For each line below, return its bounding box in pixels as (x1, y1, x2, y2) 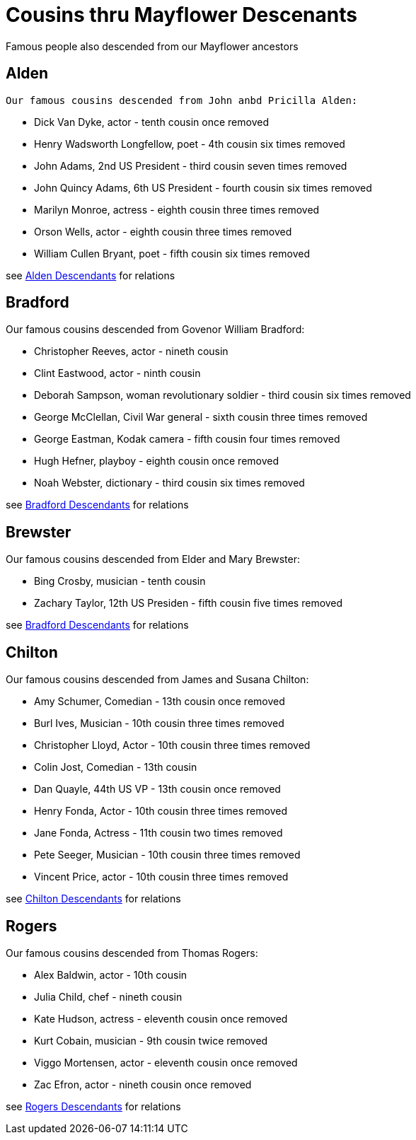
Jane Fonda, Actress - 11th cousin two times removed (34, 827, 283, 839)
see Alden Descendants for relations (6, 269, 175, 281)
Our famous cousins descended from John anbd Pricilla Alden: (6, 94, 358, 106)
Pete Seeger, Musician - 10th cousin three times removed (34, 849, 301, 861)
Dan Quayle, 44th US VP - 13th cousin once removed (34, 783, 281, 796)
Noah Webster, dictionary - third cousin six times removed (34, 477, 305, 489)
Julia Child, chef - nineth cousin (34, 990, 183, 1003)
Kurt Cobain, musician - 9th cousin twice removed (34, 1034, 268, 1047)
